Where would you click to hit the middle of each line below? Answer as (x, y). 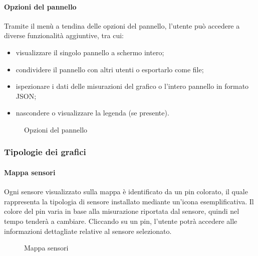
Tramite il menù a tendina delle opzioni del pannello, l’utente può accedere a (122, 25)
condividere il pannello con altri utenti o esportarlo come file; (110, 69)
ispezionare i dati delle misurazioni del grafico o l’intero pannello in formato (132, 86)
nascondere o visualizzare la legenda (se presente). (92, 113)
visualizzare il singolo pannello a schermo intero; (90, 52)
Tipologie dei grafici (45, 152)
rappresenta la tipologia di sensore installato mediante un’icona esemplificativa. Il (129, 201)
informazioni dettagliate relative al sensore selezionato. (88, 231)
